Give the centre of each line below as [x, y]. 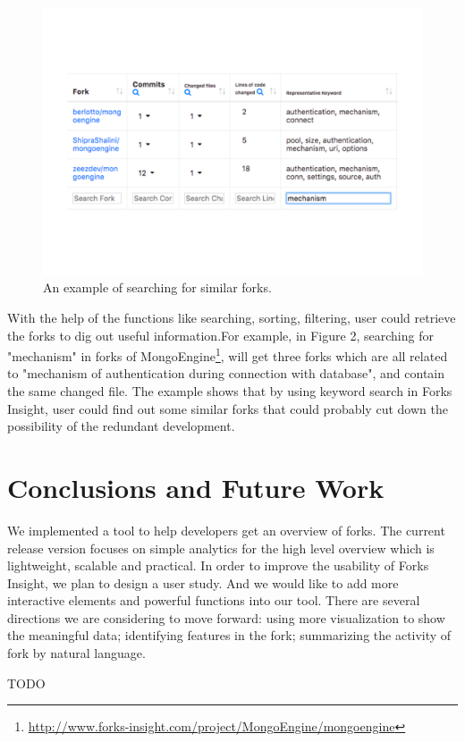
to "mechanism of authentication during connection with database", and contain [226, 373]
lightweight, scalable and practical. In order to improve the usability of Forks [218, 565]
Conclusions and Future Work [196, 487]
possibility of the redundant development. [121, 426]
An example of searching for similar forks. [157, 287]
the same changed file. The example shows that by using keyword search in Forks [230, 391]
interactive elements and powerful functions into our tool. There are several [214, 600]
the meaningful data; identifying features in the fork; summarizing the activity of [229, 635]
